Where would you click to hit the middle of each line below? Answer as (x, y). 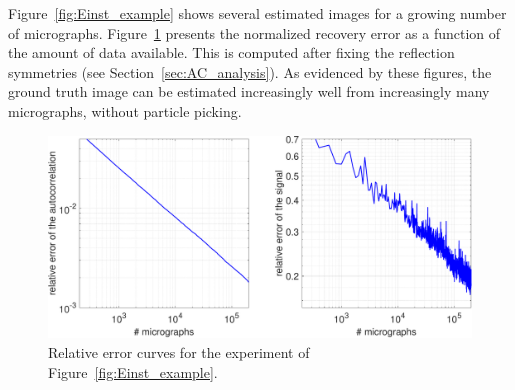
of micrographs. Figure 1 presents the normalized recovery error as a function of (254, 32)
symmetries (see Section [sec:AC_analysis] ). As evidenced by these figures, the (250, 71)
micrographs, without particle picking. (125, 110)
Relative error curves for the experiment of (179, 352)
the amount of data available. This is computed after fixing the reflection (231, 52)
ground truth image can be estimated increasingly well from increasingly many (249, 91)
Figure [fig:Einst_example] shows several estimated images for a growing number (257, 13)
